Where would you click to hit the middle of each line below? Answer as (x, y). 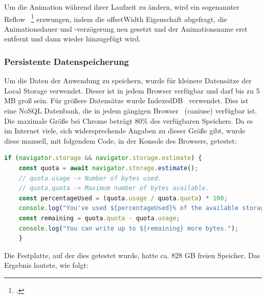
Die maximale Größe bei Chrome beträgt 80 (73, 120)
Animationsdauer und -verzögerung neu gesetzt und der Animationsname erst (126, 28)
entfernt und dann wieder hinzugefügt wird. (72, 39)
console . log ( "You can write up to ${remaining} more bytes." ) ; (129, 228)
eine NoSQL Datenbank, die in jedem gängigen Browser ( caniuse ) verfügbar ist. (131, 111)
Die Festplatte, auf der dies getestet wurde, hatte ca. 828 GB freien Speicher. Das (132, 255)
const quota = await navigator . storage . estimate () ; (108, 168)
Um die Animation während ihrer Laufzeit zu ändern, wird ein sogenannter (122, 7)
